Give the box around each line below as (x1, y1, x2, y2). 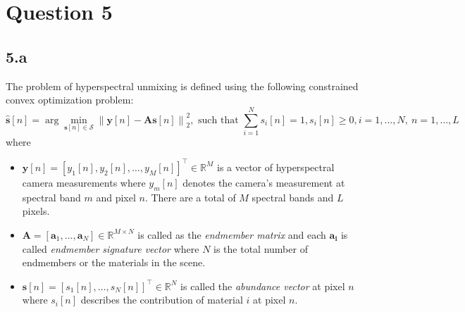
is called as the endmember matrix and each (137, 227, 326, 242)
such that (198, 115, 239, 125)
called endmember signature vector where (22, 241, 199, 256)
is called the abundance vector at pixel (180, 278, 345, 293)
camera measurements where (22, 175, 146, 189)
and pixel (96, 189, 136, 204)
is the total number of (213, 241, 308, 256)
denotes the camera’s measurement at (182, 175, 345, 189)
